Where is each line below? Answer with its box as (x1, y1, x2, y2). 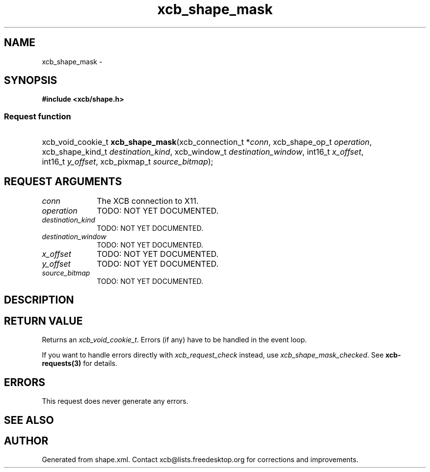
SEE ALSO (4, 414, 54, 426)
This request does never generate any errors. (42, 397, 188, 406)
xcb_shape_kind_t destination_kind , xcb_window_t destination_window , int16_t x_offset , (42, 147, 364, 157)
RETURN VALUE (4, 314, 83, 327)
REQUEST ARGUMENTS (4, 175, 122, 188)
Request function (4, 111, 71, 121)
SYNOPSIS (4, 74, 57, 87)
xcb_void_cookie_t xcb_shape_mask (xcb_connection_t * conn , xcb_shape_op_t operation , (42, 137, 372, 147)
